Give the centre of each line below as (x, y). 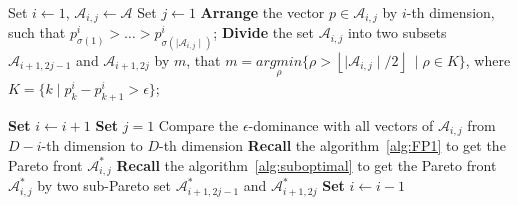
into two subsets (397, 32)
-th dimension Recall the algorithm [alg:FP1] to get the (332, 145)
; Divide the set (263, 32)
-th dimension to (92, 145)
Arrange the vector (262, 12)
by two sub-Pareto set (104, 185)
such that (37, 32)
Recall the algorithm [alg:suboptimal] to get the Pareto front (306, 164)
